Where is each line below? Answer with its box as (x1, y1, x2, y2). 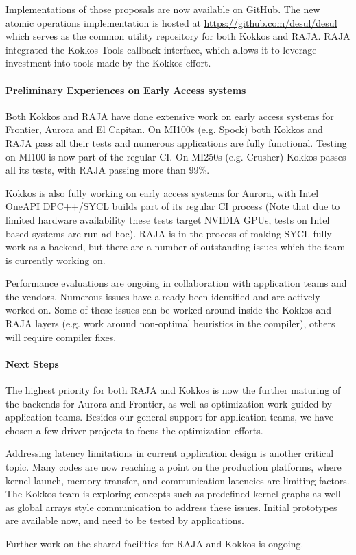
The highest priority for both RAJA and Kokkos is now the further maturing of (5, 383, 341, 397)
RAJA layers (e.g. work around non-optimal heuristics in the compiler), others (5, 316, 335, 331)
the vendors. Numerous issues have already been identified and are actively (5, 289, 320, 303)
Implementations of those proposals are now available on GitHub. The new (5, 2, 320, 16)
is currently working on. (5, 252, 106, 267)
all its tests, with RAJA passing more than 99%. (5, 163, 210, 177)
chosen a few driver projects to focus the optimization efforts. (5, 423, 263, 437)
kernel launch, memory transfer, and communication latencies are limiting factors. (5, 473, 350, 487)
